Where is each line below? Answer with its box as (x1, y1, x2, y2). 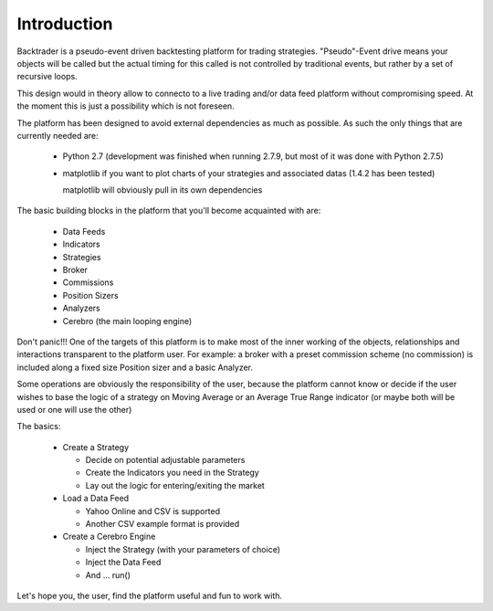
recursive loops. (16, 71, 78, 82)
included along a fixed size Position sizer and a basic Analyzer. (16, 362, 254, 373)
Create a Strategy (62, 441, 130, 452)
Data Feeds (62, 226, 106, 237)
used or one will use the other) (16, 404, 132, 415)
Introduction (16, 14, 113, 34)
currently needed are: (16, 130, 100, 141)
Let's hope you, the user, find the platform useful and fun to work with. (16, 590, 283, 601)
